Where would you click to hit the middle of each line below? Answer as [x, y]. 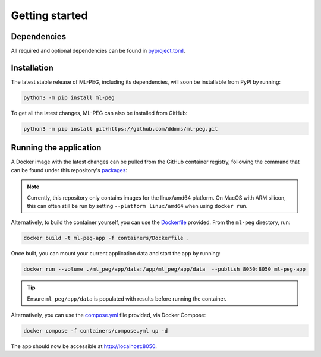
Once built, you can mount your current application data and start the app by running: [116, 254]
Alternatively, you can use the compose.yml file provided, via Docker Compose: [108, 315]
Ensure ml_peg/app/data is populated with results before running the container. [127, 298]
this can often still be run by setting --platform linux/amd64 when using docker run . [137, 206]
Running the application [56, 148]
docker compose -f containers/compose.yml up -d [96, 331]
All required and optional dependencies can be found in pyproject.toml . [98, 51]
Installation [32, 67]
